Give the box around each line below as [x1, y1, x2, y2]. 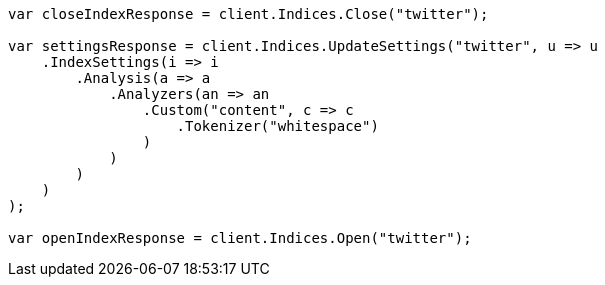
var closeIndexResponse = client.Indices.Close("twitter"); [8, 6, 489, 22]
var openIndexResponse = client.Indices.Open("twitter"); [8, 230, 472, 246]
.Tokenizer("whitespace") [176, 118, 379, 134]
